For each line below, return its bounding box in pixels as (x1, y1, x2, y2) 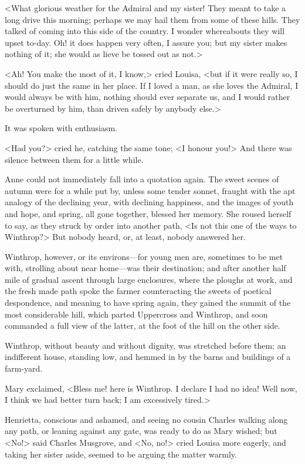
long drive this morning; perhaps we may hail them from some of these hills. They (5, 13, 300, 25)
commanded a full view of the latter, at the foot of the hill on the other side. (5, 319, 280, 332)
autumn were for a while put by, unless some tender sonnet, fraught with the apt (5, 184, 296, 196)
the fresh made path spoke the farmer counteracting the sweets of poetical (5, 285, 272, 297)
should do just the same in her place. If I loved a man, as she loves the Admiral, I (5, 79, 299, 91)
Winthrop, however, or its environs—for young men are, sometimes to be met (5, 250, 283, 262)
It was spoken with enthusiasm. (5, 122, 118, 134)
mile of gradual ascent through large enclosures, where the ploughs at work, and (5, 273, 293, 285)
